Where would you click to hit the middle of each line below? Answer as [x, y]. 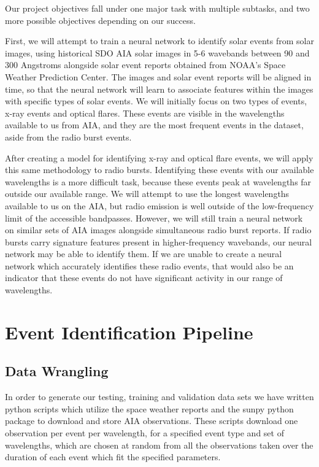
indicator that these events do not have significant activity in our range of [144, 278]
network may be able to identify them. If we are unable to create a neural [144, 254]
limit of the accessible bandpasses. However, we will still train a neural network [154, 218]
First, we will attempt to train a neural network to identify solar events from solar [159, 41]
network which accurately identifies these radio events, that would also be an [149, 265]
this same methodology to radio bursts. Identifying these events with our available [159, 170]
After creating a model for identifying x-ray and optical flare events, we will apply [159, 157]
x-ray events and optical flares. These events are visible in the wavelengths [145, 113]
